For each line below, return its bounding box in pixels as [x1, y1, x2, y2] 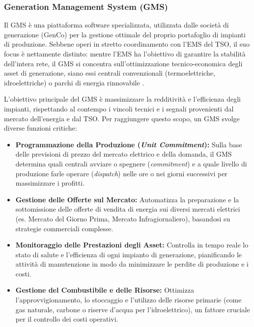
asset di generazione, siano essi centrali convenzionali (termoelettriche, [4, 68, 215, 78]
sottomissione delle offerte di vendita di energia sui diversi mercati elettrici [15, 204, 240, 214]
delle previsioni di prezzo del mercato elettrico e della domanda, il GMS [15, 149, 232, 159]
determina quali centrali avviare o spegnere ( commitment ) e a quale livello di [15, 158, 247, 168]
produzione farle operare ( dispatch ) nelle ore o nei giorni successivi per [15, 168, 227, 178]
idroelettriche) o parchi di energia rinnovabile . [4, 77, 144, 87]
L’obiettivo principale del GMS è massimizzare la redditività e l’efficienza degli [4, 94, 241, 104]
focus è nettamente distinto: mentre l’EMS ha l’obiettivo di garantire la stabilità [4, 49, 246, 58]
